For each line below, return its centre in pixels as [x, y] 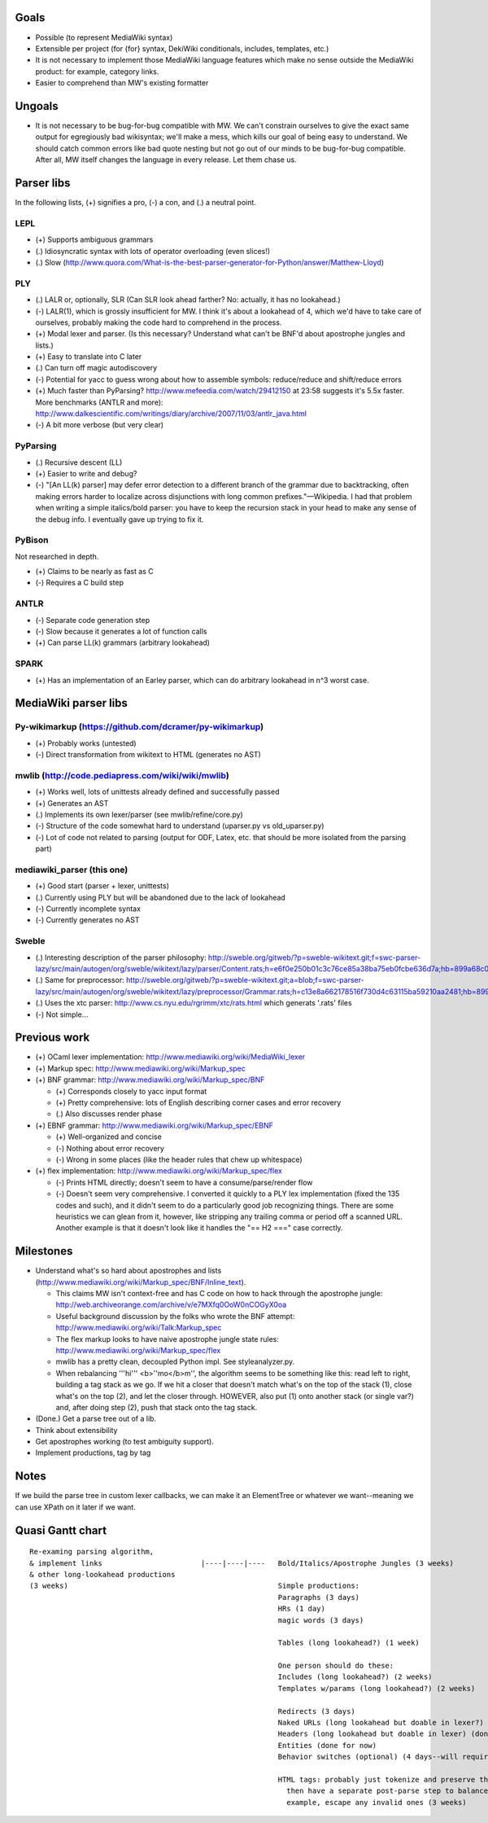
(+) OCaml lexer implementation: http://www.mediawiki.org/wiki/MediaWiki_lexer [170, 1057]
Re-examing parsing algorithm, [92, 1552]
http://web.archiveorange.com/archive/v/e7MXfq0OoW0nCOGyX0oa [171, 1305]
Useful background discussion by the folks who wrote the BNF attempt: [175, 1316]
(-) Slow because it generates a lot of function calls [121, 631]
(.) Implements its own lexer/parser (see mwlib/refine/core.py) [139, 814]
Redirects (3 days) [316, 1711]
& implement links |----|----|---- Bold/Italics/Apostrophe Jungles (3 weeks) [242, 1563]
